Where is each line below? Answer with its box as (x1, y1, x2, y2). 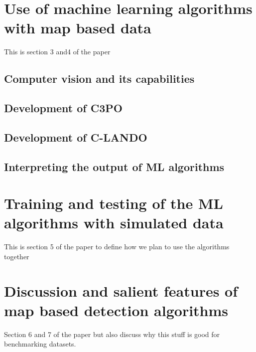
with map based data (4, 17, 151, 38)
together (4, 251, 29, 261)
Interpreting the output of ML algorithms (4, 159, 225, 174)
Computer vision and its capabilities (4, 71, 195, 86)
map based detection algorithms (4, 300, 229, 320)
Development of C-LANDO (4, 129, 147, 145)
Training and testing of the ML (4, 193, 223, 213)
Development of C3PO (4, 100, 123, 116)
